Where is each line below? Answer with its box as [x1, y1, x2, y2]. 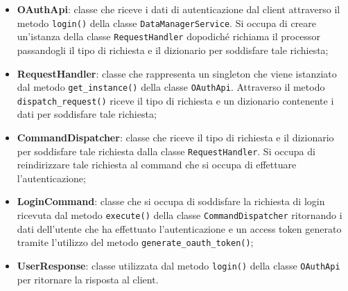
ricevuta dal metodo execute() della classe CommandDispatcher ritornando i [17, 208, 342, 222]
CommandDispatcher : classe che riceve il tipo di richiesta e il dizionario [17, 130, 334, 144]
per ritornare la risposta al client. [17, 272, 159, 286]
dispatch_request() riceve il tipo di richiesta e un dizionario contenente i [17, 93, 334, 107]
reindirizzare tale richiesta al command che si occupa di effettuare [17, 157, 297, 172]
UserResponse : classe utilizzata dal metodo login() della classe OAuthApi [17, 258, 340, 272]
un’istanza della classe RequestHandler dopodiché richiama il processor [17, 29, 320, 44]
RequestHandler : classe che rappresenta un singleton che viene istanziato [17, 66, 337, 80]
